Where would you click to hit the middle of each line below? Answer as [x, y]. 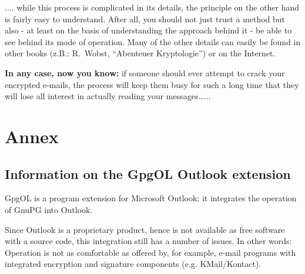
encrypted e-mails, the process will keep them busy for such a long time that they [152, 84]
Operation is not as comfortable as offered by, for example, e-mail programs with [150, 252]
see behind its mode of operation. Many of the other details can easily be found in [153, 41]
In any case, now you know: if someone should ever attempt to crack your [145, 72]
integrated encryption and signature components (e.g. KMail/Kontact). [133, 264]
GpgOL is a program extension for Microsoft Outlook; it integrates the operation [151, 198]
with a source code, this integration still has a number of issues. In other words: [148, 241]
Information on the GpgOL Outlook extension [148, 173]
